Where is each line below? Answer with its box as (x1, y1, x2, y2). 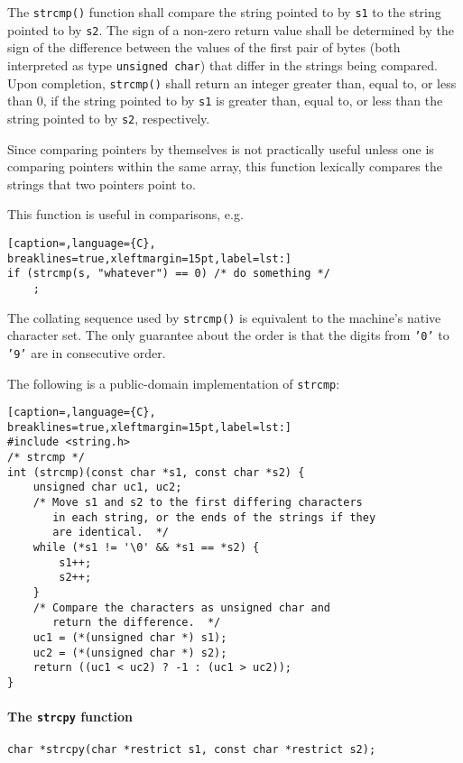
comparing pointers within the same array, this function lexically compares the (7, 157, 442, 176)
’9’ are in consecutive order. (7, 343, 166, 362)
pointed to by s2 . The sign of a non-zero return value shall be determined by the (7, 20, 454, 39)
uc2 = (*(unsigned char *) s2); (32, 646, 227, 659)
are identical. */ (52, 526, 169, 539)
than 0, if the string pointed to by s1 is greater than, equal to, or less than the (7, 91, 443, 110)
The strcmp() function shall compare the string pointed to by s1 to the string (7, 3, 441, 21)
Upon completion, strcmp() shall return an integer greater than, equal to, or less (7, 73, 457, 92)
